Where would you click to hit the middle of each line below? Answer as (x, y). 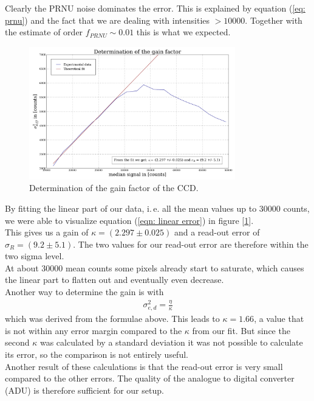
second (17, 342)
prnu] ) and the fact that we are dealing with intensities (108, 20)
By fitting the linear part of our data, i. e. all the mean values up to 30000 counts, (157, 208)
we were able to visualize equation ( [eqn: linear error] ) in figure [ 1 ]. (129, 220)
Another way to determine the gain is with (84, 292)
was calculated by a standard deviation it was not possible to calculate (171, 342)
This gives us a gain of (47, 232)
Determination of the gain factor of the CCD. (114, 188)
